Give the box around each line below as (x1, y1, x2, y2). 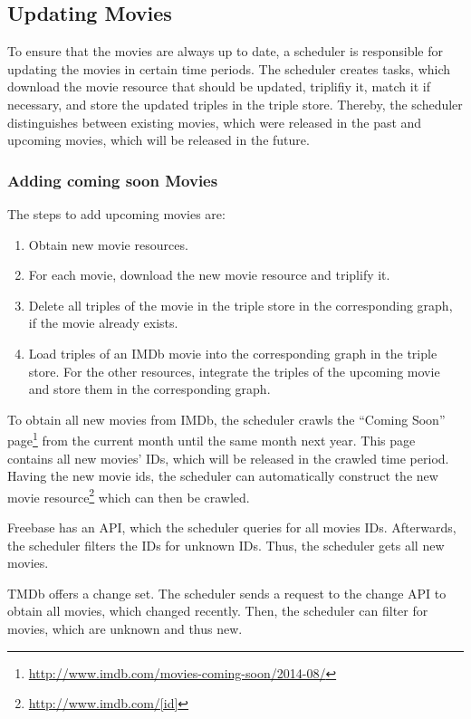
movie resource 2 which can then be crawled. (7, 484, 250, 506)
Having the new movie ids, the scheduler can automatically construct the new (7, 466, 438, 485)
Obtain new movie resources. (28, 235, 188, 254)
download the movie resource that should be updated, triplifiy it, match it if (7, 77, 430, 96)
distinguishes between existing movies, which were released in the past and (7, 112, 422, 131)
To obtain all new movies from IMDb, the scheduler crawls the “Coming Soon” (7, 409, 446, 428)
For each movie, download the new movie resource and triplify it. (28, 265, 390, 284)
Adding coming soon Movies (7, 168, 218, 191)
